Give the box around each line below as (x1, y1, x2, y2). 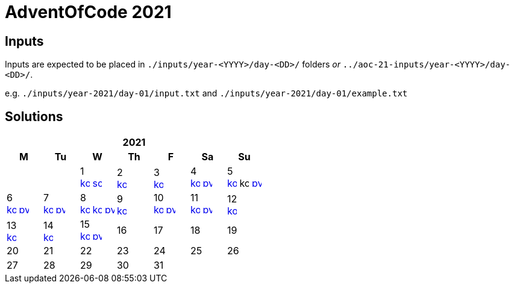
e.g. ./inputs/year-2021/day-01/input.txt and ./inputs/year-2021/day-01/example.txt (5, 88, 408, 99)
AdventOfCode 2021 (5, 2, 172, 22)
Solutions (5, 108, 63, 124)
